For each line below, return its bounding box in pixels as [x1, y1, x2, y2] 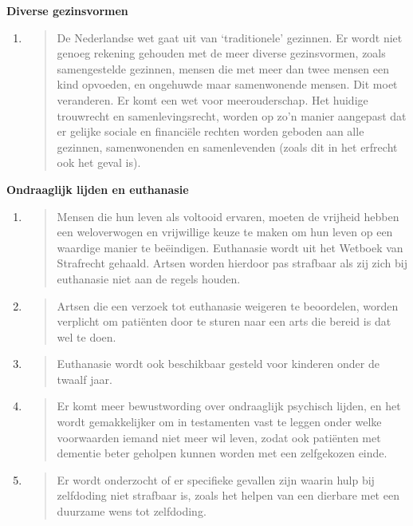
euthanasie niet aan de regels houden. [57, 270, 241, 287]
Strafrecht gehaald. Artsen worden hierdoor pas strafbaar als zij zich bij [57, 255, 407, 271]
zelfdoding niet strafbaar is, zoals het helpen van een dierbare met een [57, 487, 399, 504]
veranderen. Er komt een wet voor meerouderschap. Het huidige [57, 91, 368, 108]
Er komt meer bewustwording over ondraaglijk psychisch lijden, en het [57, 397, 401, 414]
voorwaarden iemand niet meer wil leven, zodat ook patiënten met [57, 429, 381, 445]
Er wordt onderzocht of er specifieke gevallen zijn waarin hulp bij [57, 471, 375, 488]
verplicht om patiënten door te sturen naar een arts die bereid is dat [57, 313, 391, 330]
